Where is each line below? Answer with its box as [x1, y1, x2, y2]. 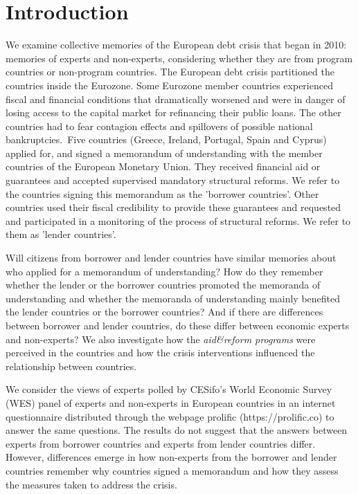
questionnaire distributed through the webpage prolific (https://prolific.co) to [6, 409, 334, 423]
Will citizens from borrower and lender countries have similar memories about [6, 250, 337, 265]
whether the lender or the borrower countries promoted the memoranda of [6, 277, 321, 292]
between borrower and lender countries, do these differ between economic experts [6, 318, 350, 332]
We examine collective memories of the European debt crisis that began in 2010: [6, 37, 347, 52]
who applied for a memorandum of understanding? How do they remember [6, 264, 323, 278]
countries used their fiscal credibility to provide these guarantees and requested [6, 200, 341, 214]
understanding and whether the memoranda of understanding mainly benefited [6, 291, 340, 305]
